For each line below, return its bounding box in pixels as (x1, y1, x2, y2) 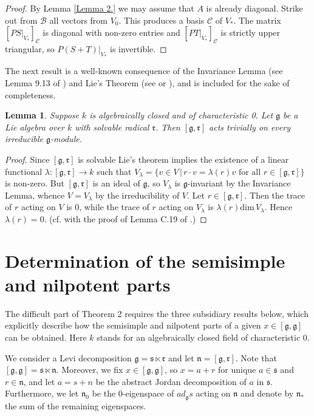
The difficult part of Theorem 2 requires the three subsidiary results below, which (5, 307, 309, 319)
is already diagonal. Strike (206, 2, 303, 14)
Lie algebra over (5, 120, 64, 133)
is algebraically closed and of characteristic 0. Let (89, 109, 273, 121)
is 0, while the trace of (66, 200, 149, 213)
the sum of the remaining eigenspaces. (5, 399, 146, 412)
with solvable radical (75, 120, 149, 133)
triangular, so (5, 42, 55, 55)
